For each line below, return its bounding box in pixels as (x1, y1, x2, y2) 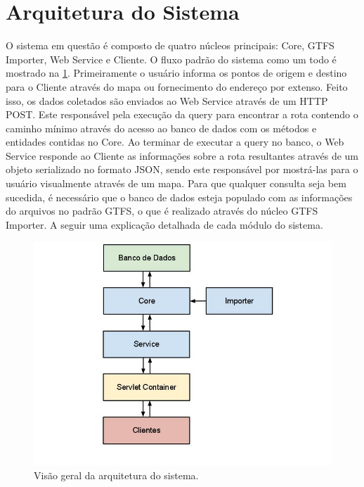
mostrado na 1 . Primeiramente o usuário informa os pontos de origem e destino (6, 65, 347, 80)
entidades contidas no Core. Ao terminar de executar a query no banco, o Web (6, 134, 344, 149)
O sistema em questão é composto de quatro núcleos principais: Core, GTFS (6, 38, 334, 53)
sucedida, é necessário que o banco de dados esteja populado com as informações (6, 189, 353, 204)
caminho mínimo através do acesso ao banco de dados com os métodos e (6, 120, 317, 135)
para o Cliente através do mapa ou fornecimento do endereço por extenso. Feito (6, 79, 348, 94)
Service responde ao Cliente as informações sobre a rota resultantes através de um (6, 148, 359, 163)
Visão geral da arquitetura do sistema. (34, 468, 199, 483)
